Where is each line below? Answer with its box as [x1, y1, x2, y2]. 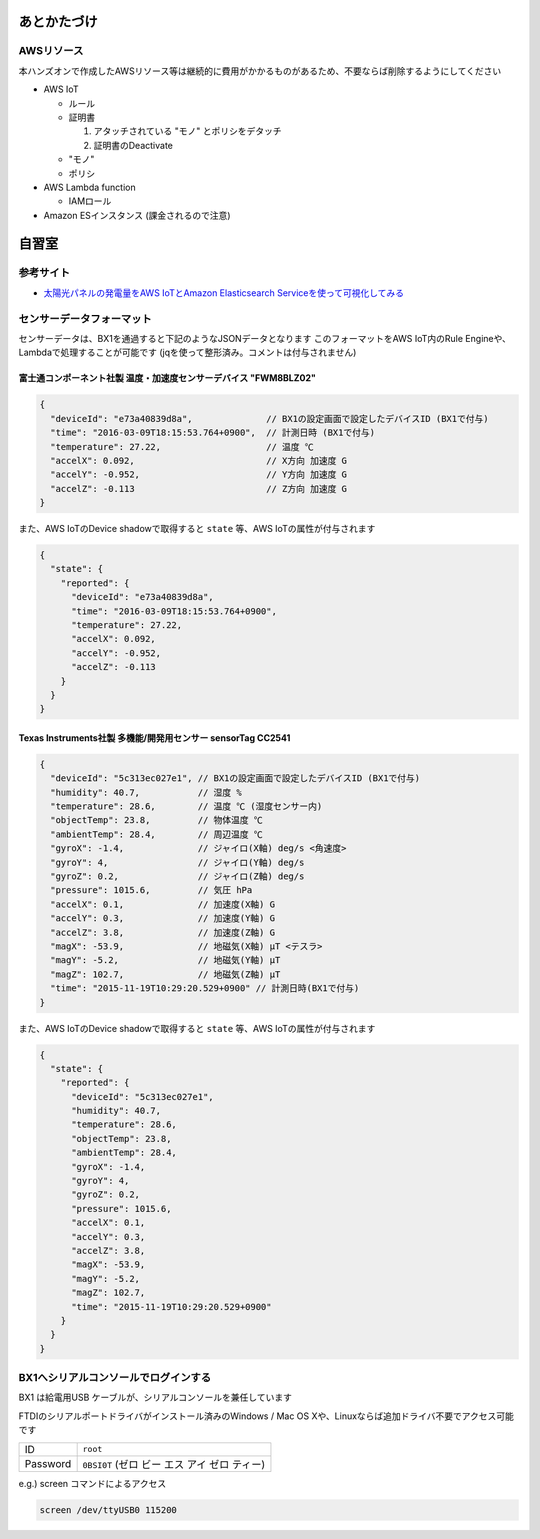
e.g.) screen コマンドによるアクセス [18, 1477, 167, 1489]
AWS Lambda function [43, 181, 136, 193]
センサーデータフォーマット [18, 311, 152, 325]
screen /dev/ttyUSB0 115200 [39, 1504, 177, 1515]
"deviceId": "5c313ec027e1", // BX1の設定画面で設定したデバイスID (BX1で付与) [50, 773, 421, 784]
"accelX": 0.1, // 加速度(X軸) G [50, 898, 275, 910]
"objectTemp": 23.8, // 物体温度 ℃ [50, 815, 264, 826]
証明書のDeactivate [93, 139, 174, 151]
